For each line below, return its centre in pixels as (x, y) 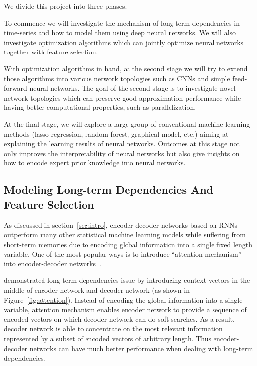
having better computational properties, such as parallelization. (100, 107)
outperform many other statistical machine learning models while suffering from (125, 235)
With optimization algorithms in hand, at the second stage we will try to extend (126, 68)
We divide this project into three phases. (65, 6)
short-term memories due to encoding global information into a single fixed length (128, 244)
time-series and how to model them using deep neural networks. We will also (120, 32)
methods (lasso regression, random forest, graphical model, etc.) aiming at (116, 133)
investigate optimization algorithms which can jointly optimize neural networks (124, 42)
